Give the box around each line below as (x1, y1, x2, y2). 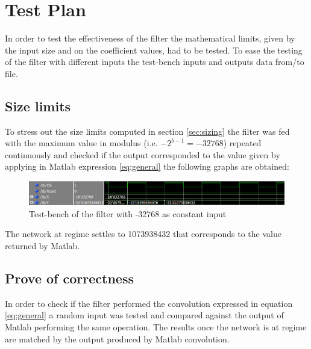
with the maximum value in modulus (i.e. (5, 137, 158, 149)
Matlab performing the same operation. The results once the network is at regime (5, 321, 307, 333)
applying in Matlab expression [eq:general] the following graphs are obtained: (5, 160, 289, 173)
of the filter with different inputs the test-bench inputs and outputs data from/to (5, 55, 304, 68)
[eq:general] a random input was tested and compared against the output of (5, 309, 284, 321)
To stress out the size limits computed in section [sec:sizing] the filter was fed (5, 125, 290, 137)
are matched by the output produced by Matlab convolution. (5, 332, 230, 345)
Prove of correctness (5, 269, 134, 288)
